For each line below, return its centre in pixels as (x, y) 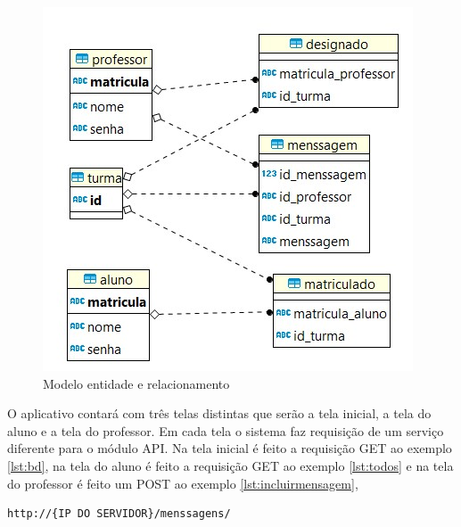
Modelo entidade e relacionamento (136, 383)
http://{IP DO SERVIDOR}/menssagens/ (119, 514)
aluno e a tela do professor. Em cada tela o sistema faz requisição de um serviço (226, 430)
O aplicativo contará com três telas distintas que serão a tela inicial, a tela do (219, 413)
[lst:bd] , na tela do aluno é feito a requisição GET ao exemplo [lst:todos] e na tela (230, 465)
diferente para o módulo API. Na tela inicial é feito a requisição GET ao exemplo (230, 448)
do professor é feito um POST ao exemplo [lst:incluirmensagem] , (183, 483)
